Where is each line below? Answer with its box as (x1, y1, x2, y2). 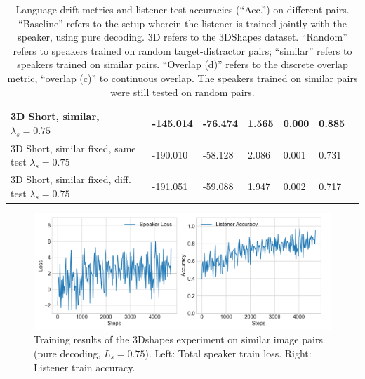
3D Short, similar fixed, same (11, 140, 136, 155)
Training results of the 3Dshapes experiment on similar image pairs (34, 332, 323, 347)
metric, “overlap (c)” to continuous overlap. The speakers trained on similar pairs (7, 70, 358, 85)
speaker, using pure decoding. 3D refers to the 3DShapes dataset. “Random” (18, 29, 347, 44)
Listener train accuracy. (34, 359, 135, 374)
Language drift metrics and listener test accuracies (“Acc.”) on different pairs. (15, 2, 350, 16)
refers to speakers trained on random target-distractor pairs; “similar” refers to (13, 43, 352, 58)
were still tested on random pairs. (110, 84, 255, 99)
